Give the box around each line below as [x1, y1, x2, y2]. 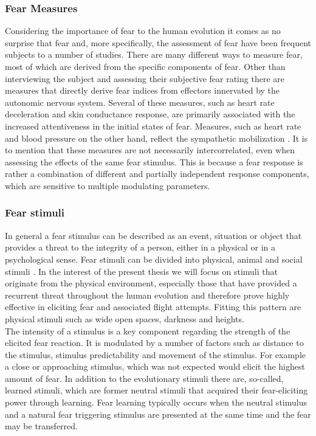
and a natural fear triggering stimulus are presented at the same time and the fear [5, 407, 311, 420]
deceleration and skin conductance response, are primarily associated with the [5, 108, 295, 120]
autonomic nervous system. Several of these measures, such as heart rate [5, 95, 275, 108]
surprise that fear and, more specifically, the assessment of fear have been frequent [5, 36, 311, 49]
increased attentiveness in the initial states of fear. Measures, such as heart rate [5, 119, 301, 132]
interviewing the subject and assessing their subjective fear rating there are [5, 72, 284, 85]
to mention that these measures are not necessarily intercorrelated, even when [5, 144, 295, 156]
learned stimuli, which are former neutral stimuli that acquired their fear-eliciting [5, 384, 308, 396]
